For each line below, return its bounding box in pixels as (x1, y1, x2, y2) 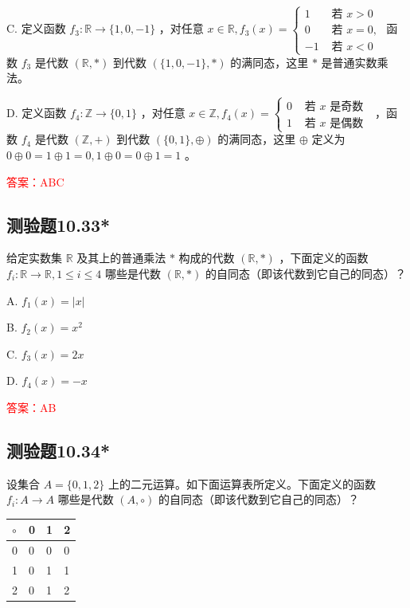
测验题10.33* (6, 212, 111, 237)
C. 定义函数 (6, 20, 66, 37)
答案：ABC (6, 173, 64, 190)
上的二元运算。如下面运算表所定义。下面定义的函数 (107, 475, 376, 492)
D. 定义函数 (6, 104, 67, 121)
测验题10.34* (6, 437, 111, 462)
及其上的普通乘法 (76, 249, 166, 266)
